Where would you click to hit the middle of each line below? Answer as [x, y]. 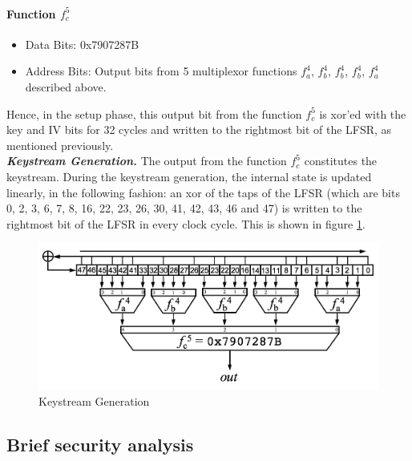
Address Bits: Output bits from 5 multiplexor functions [161, 71]
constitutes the [341, 161]
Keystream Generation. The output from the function [147, 161]
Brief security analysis [100, 444]
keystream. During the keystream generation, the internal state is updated [189, 176]
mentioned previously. [60, 145]
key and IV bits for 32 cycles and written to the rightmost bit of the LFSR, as [199, 129]
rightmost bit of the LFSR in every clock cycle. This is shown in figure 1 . [186, 223]
